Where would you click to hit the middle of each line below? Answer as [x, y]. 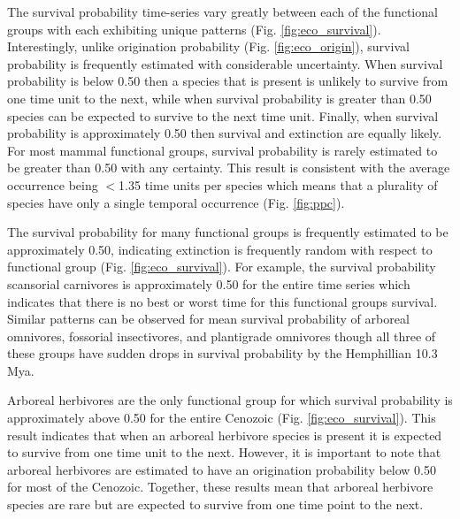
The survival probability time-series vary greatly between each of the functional [222, 11]
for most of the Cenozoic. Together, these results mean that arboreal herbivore [220, 487]
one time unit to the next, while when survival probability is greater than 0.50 [219, 98]
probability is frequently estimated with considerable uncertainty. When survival [225, 63]
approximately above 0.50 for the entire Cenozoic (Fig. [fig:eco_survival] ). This [222, 418]
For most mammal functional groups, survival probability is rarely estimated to [222, 150]
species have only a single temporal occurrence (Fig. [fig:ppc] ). [176, 202]
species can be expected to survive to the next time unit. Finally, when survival [223, 115]
